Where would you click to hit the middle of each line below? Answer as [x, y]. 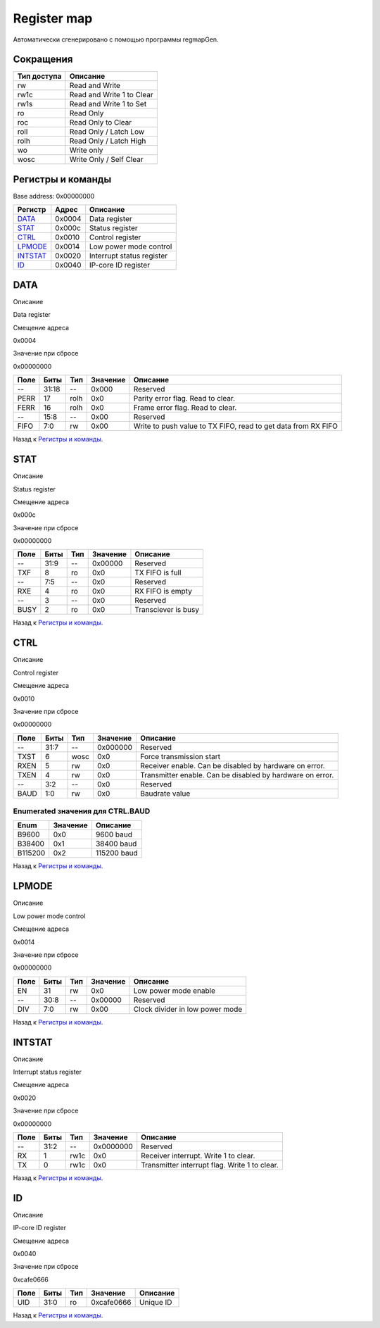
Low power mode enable [175, 991]
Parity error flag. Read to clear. [184, 399]
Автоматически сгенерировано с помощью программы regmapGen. [116, 39]
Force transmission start [180, 756]
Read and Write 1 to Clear [112, 95]
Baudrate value [165, 794]
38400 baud [116, 844]
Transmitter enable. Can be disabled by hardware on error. [237, 775]
